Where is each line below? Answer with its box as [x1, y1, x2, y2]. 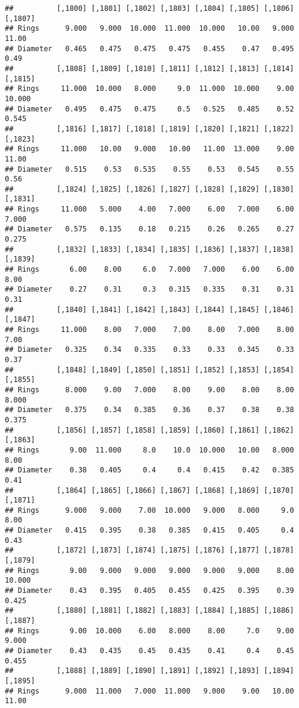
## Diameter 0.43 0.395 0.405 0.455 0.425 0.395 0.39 [5, 586, 294, 595]
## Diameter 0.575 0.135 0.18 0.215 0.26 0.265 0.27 [5, 225, 294, 234]
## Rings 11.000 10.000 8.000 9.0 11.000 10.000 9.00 [5, 84, 294, 93]
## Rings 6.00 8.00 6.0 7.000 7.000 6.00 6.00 [5, 265, 294, 274]
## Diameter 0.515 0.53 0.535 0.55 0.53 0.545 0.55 [5, 164, 294, 174]
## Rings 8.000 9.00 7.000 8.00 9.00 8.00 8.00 [5, 385, 294, 394]
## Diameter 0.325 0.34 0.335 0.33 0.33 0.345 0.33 [5, 345, 294, 354]
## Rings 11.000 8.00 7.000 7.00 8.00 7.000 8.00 [5, 325, 294, 334]
